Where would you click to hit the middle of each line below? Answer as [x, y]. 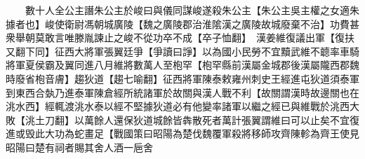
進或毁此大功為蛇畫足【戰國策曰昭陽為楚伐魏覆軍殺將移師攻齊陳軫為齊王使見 [182, 133]
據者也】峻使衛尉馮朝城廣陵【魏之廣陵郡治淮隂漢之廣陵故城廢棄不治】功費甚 [182, 23]
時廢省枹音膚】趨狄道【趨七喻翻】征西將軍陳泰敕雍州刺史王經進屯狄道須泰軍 [182, 78]
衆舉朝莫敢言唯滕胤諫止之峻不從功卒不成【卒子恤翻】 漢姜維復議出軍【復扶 [180, 37]
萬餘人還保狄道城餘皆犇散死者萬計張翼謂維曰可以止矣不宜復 [221, 119]
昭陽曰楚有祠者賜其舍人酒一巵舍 [79, 147]
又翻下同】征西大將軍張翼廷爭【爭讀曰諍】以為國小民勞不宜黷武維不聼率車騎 [182, 51]
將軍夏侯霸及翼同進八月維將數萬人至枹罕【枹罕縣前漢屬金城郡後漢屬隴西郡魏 [182, 65]
